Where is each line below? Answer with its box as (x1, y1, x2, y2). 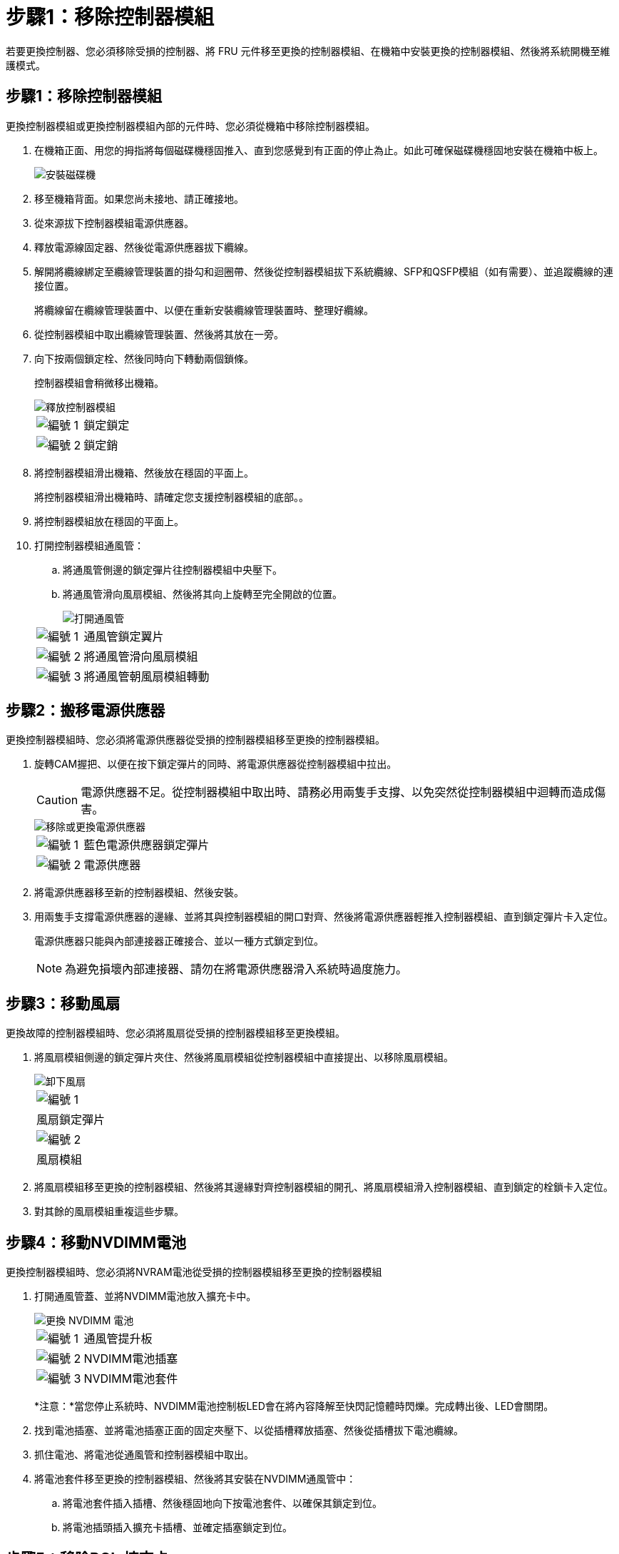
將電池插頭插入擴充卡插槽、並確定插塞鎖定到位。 (63, 1521, 292, 1534)
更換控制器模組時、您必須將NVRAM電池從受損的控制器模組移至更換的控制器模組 (6, 1266, 382, 1279)
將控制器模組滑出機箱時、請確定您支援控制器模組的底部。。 (34, 490, 309, 503)
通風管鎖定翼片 (83, 629, 164, 644)
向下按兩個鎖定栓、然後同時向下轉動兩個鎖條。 (34, 352, 254, 365)
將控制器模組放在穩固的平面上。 (34, 514, 184, 527)
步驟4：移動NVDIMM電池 (6, 1233, 187, 1251)
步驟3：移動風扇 (6, 994, 121, 1012)
